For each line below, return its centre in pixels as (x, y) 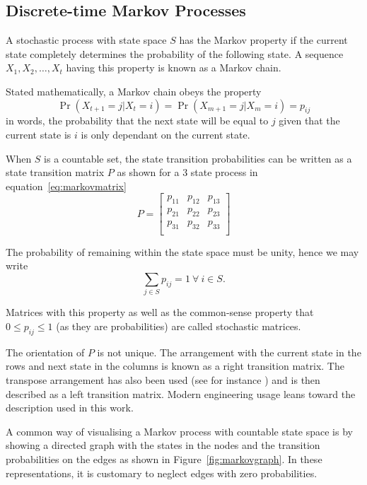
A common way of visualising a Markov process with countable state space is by (179, 431)
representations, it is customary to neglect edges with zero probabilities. (162, 473)
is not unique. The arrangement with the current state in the (229, 352)
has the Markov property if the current (263, 40)
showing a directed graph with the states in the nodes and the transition (163, 445)
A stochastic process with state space (86, 40)
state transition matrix (55, 172)
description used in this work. (70, 408)
